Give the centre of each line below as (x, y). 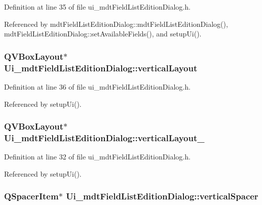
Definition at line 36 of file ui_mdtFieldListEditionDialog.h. (97, 86)
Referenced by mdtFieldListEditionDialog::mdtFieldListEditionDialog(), (116, 24)
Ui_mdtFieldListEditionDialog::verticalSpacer (162, 196)
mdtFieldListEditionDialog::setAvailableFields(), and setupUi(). (103, 34)
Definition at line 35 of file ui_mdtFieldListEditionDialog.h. (97, 7)
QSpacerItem (31, 196)
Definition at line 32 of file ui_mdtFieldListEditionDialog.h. (97, 157)
